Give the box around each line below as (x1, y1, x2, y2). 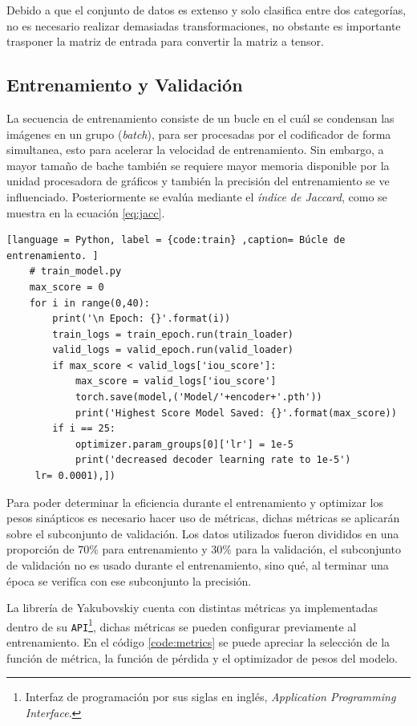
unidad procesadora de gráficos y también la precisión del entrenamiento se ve (6, 172, 390, 189)
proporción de (6, 541, 75, 558)
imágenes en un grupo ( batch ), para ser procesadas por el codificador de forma (6, 125, 391, 142)
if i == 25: (52, 423, 116, 435)
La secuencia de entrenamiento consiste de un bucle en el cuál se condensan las (6, 109, 395, 126)
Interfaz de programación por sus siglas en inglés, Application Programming (25, 688, 396, 705)
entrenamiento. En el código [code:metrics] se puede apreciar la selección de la (6, 634, 391, 651)
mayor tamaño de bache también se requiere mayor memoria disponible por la (6, 156, 390, 173)
